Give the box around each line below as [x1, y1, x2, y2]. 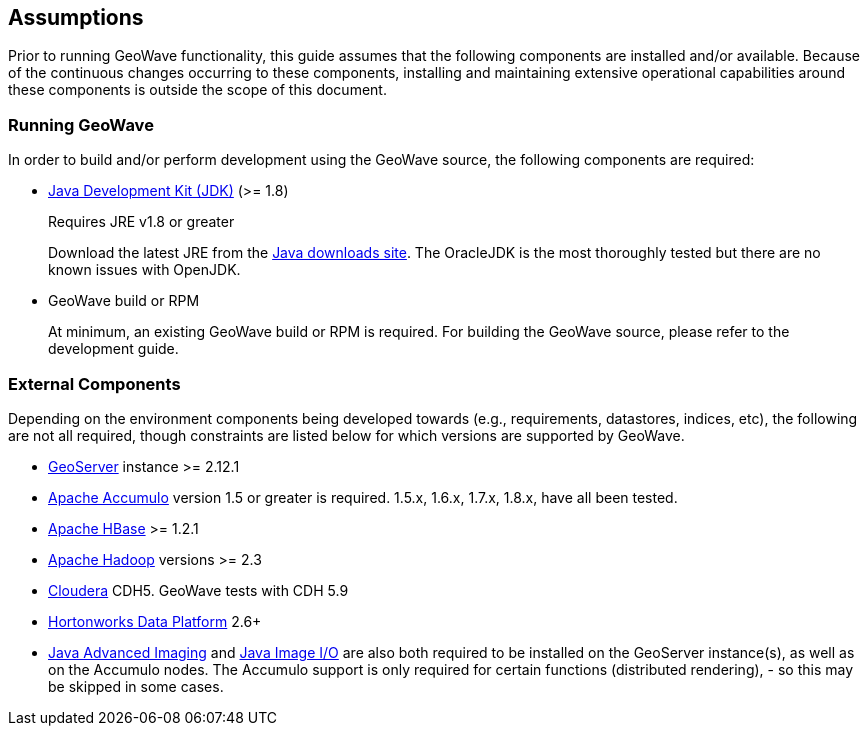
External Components [8, 373, 181, 394]
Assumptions [8, 5, 144, 30]
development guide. [48, 340, 179, 358]
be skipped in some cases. [48, 677, 224, 695]
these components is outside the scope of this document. [8, 81, 387, 99]
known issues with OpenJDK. [48, 261, 241, 279]
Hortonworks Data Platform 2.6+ [48, 612, 262, 630]
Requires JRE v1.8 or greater [48, 213, 235, 231]
